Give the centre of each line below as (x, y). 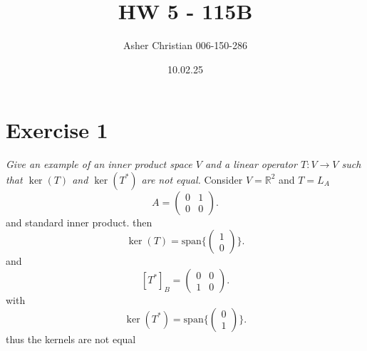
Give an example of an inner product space (99, 164)
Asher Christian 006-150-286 (185, 45)
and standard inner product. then (79, 222)
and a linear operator (251, 164)
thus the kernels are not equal (71, 339)
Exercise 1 (57, 130)
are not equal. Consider (192, 179)
